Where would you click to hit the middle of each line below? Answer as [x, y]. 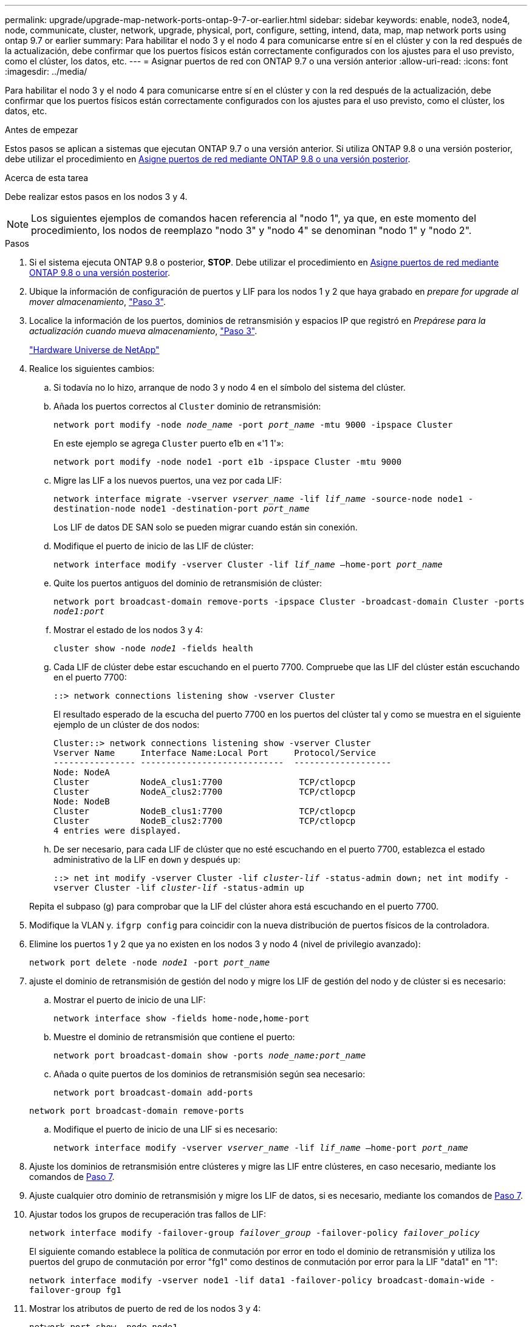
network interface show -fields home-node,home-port [182, 1018]
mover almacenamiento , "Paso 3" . [98, 302]
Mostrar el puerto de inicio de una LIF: [130, 1000]
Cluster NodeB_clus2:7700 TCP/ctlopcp [205, 821]
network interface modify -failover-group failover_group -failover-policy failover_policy [254, 1233]
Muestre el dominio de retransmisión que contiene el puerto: [174, 1037]
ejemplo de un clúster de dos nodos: [127, 725]
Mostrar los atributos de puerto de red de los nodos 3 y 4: [145, 1308]
